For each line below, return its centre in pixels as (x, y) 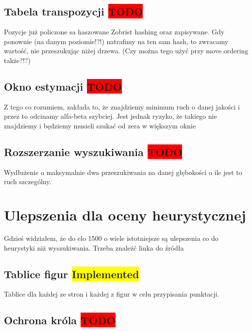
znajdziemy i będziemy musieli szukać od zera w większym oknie (100, 125)
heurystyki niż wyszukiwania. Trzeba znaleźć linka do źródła (94, 247)
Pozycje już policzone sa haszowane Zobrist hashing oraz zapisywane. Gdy (114, 32)
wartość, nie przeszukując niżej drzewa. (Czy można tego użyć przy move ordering (126, 51)
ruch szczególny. (28, 181)
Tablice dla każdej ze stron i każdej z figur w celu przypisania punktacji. (112, 294)
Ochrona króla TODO (60, 320)
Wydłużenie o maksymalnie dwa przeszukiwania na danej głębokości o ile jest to (123, 172)
